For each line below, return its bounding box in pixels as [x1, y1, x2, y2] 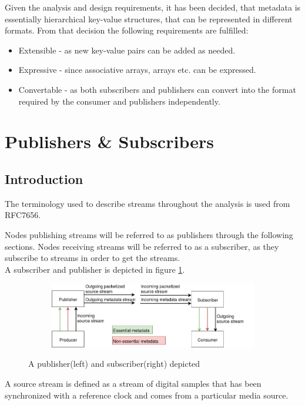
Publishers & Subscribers [5, 129, 214, 153]
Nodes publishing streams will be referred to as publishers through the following [5, 228, 293, 240]
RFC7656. [5, 209, 41, 221]
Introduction [5, 169, 83, 188]
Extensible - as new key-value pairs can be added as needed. [18, 43, 236, 56]
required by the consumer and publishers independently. [18, 95, 220, 107]
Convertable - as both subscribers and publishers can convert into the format [18, 83, 296, 95]
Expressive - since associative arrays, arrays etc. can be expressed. [18, 63, 256, 76]
